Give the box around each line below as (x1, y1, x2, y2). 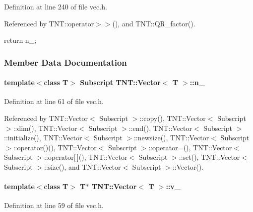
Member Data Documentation (4, 56, 127, 68)
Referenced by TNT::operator (4, 18, 94, 28)
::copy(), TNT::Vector (139, 113, 206, 123)
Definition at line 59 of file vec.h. (4, 200, 104, 211)
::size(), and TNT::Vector (44, 161, 121, 172)
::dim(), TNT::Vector (13, 122, 77, 133)
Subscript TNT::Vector (80, 77, 161, 88)
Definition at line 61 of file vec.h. (4, 96, 104, 106)
